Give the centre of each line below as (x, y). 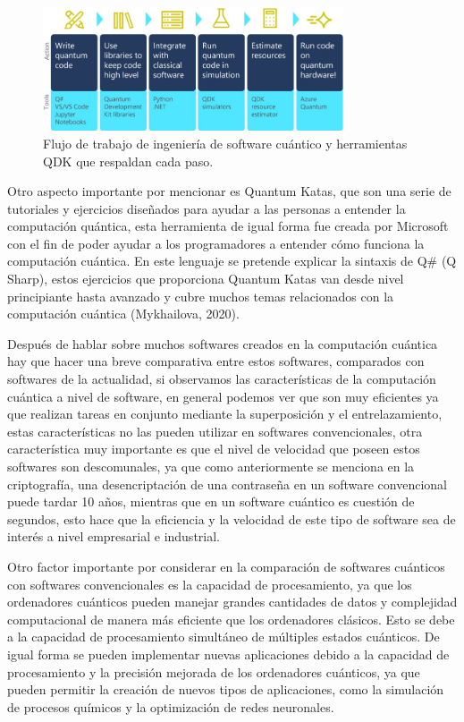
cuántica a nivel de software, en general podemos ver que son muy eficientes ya (223, 396)
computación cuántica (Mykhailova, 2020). (123, 314)
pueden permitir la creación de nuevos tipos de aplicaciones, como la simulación (226, 689)
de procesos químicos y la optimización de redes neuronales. (171, 706)
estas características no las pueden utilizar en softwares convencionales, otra (215, 431)
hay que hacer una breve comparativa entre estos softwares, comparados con (216, 361)
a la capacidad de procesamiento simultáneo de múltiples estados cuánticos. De (224, 637)
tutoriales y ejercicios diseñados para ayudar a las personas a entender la (207, 208)
